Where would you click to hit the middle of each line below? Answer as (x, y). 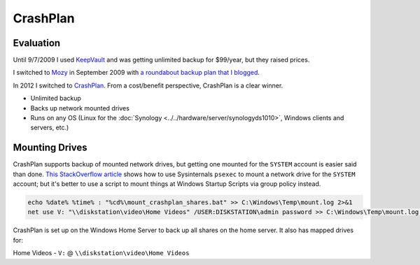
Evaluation (37, 43)
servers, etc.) (50, 128)
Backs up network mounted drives (80, 108)
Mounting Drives (50, 148)
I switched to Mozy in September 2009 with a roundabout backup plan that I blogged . (136, 73)
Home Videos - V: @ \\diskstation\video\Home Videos (101, 253)
